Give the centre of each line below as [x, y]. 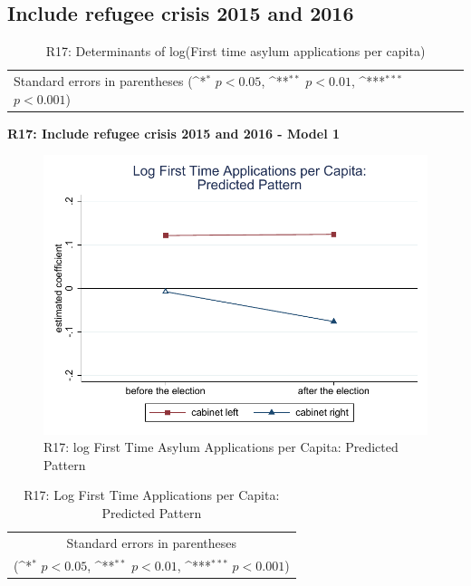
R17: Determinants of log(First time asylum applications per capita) [235, 51]
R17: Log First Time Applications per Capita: [152, 495]
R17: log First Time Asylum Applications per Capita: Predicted [221, 447]
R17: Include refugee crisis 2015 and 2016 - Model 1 [174, 133]
